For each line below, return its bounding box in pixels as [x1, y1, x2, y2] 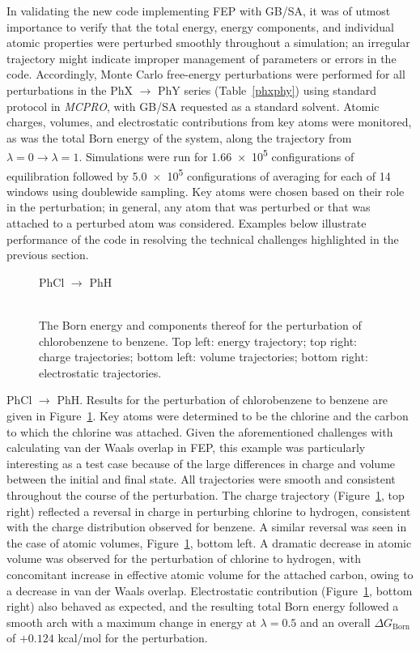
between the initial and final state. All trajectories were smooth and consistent [6, 471, 396, 488]
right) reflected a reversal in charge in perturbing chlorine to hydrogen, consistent [6, 502, 411, 519]
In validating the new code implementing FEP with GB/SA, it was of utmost [6, 2, 391, 19]
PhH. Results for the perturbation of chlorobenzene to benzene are [57, 391, 388, 408]
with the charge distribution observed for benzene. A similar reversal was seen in [6, 518, 407, 535]
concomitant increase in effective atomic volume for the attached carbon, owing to [6, 565, 414, 582]
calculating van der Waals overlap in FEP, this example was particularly [6, 439, 366, 456]
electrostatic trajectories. [39, 364, 162, 381]
